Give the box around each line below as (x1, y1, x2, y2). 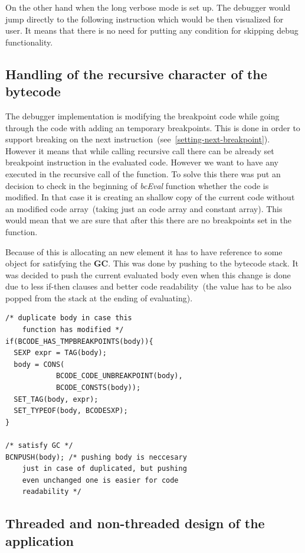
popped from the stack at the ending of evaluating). (5, 291, 193, 304)
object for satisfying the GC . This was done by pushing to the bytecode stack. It (5, 257, 299, 269)
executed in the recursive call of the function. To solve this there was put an (5, 167, 281, 180)
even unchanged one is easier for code (22, 476, 179, 484)
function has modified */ (22, 326, 124, 334)
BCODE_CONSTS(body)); (55, 383, 141, 392)
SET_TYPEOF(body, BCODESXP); (14, 406, 128, 415)
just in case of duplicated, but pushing (22, 464, 187, 473)
